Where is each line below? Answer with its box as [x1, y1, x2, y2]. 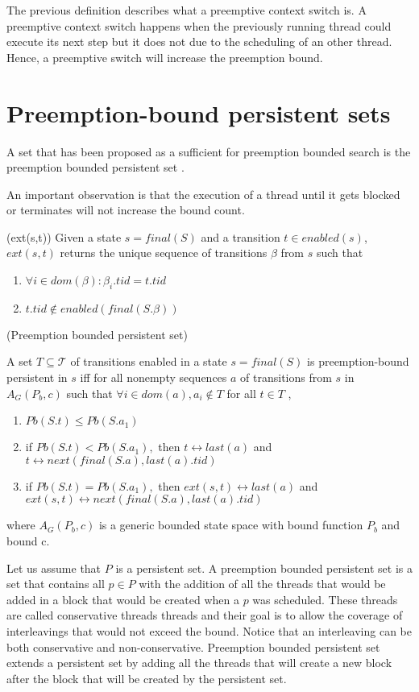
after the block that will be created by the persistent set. [6, 669, 287, 686]
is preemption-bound [307, 353, 409, 370]
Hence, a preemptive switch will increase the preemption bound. [6, 48, 323, 65]
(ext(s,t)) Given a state [6, 228, 122, 245]
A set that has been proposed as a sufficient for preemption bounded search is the [6, 143, 411, 160]
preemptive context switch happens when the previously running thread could [6, 17, 392, 34]
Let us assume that [6, 559, 102, 576]
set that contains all [6, 575, 105, 592]
